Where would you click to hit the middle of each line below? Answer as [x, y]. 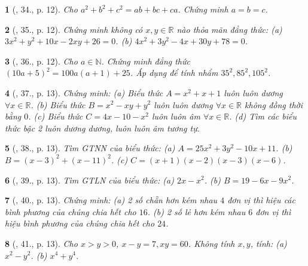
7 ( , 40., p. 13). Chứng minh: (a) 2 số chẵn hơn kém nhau [111, 200]
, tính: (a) [269, 243]
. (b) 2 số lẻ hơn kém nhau [196, 211]
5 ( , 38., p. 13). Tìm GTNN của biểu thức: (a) [90, 148]
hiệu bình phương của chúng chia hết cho [80, 223]
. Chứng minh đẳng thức [146, 61]
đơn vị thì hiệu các [261, 200]
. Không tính [211, 243]
